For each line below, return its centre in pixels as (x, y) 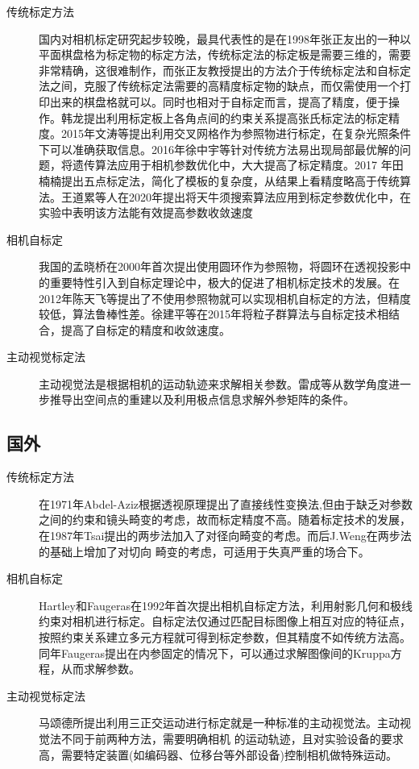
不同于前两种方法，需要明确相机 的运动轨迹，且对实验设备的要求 (232, 738)
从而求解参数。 (100, 669)
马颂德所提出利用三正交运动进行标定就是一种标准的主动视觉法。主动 (219, 723)
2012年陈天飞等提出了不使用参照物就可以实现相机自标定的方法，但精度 (225, 298)
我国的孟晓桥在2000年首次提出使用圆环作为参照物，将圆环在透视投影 (219, 266)
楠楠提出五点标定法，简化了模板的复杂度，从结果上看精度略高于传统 (219, 180)
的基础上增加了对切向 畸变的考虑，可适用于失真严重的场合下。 (204, 551)
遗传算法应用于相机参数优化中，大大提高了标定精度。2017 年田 (238, 165)
